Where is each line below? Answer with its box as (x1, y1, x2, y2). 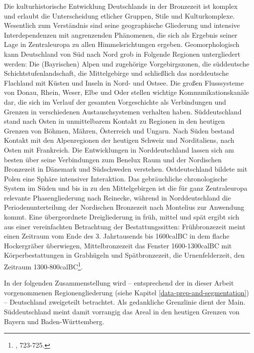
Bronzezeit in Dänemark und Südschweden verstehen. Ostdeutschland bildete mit (4, 164, 248, 174)
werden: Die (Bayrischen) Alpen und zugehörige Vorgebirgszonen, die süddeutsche (4, 58, 250, 68)
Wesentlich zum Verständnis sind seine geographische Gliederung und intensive (4, 20, 240, 30)
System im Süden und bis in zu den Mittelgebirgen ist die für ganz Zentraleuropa (4, 183, 248, 193)
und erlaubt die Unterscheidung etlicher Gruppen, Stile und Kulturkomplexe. (4, 10, 235, 21)
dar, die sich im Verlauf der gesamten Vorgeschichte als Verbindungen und (4, 96, 226, 107)
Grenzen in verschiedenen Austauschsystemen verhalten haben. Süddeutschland (4, 106, 242, 116)
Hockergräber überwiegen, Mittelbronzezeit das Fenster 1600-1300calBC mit (4, 240, 232, 250)
